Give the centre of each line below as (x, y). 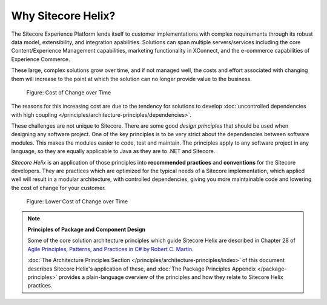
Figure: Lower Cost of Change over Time (77, 202)
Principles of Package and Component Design (86, 229)
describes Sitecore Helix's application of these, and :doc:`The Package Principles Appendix (142, 269)
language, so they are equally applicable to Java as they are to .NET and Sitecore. (113, 151)
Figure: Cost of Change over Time (69, 92)
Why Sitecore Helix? (63, 16)
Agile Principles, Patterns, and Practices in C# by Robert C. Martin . (111, 249)
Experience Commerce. (41, 59)
